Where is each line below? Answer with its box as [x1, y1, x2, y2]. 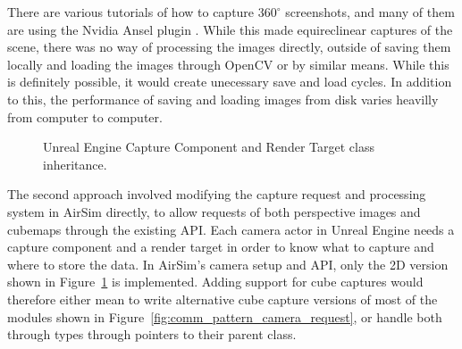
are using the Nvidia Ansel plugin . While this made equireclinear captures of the [7, 20, 453, 38]
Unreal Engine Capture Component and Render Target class [43, 137, 374, 156]
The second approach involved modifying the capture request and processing [7, 185, 426, 204]
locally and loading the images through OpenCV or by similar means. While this [7, 54, 449, 73]
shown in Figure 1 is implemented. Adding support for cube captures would [7, 272, 424, 291]
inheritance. [43, 154, 107, 173]
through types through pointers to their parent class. [7, 325, 297, 344]
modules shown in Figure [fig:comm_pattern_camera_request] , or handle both [7, 307, 442, 326]
